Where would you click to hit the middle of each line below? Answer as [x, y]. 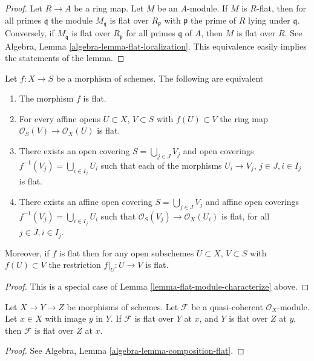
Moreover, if [27, 252]
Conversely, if [30, 33]
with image [66, 318]
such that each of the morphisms [161, 165]
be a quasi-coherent [227, 306]
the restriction [75, 265]
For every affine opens [60, 118]
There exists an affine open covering [86, 201]
